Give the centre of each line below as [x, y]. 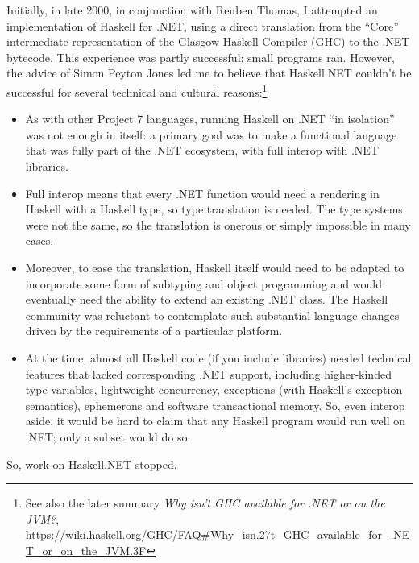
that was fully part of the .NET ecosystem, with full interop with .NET [202, 150]
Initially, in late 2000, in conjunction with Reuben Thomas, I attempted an [192, 10]
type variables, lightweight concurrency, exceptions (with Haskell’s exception [214, 389]
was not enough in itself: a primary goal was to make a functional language [211, 134]
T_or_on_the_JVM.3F [86, 550]
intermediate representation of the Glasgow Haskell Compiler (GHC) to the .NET [208, 41]
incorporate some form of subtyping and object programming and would [203, 283]
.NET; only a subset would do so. [108, 436]
